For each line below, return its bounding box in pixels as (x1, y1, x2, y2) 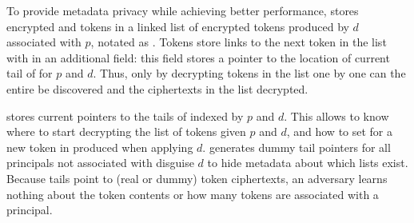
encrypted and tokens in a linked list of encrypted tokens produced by (6, 18, 349, 34)
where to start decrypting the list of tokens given (6, 123, 246, 140)
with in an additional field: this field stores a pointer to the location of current (6, 49, 390, 66)
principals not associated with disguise (6, 154, 194, 171)
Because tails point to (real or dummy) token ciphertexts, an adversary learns (6, 169, 388, 186)
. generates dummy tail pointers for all (202, 138, 391, 155)
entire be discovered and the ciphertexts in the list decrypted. (6, 80, 309, 97)
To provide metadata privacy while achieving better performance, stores (6, 2, 359, 18)
